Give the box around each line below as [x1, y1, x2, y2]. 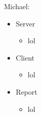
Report [15, 86, 37, 97]
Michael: [4, 1, 30, 11]
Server [15, 18, 35, 28]
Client [15, 52, 34, 63]
